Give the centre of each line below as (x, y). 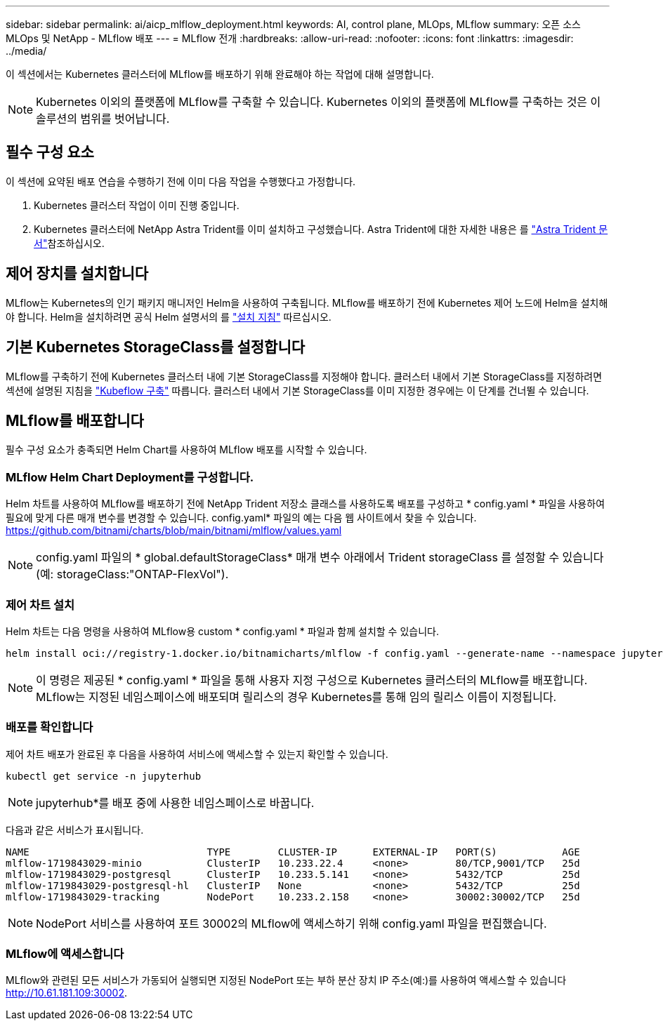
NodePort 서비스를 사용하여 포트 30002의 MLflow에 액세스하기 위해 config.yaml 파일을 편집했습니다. (291, 923)
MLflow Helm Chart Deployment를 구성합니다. (130, 477)
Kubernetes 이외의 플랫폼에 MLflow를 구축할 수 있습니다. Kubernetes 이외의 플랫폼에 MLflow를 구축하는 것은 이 (319, 102)
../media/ (26, 51)
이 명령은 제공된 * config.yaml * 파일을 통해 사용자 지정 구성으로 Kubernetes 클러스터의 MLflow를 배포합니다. (312, 680)
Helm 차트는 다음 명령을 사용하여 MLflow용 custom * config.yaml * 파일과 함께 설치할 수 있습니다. (222, 631)
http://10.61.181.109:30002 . (67, 993)
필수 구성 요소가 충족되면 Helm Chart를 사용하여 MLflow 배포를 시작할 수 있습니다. (186, 450)
